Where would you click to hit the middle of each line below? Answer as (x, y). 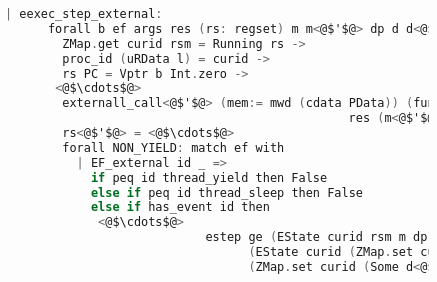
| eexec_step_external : (84, 14)
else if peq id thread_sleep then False (226, 192)
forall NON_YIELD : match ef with (173, 147)
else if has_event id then (180, 207)
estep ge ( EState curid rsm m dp (316, 237)
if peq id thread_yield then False (209, 177)
